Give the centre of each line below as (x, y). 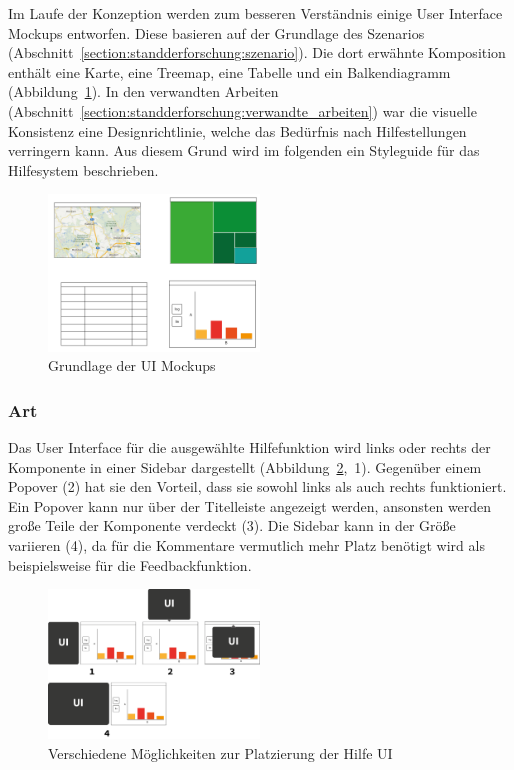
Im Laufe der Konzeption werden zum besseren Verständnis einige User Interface (255, 13)
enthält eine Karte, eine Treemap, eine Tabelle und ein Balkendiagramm (229, 71)
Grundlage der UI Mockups (132, 365)
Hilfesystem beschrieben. (83, 169)
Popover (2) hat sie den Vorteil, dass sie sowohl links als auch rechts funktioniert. (257, 486)
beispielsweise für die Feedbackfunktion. (130, 564)
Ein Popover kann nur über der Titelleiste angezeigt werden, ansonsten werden (250, 505)
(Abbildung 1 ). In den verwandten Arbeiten (143, 91)
